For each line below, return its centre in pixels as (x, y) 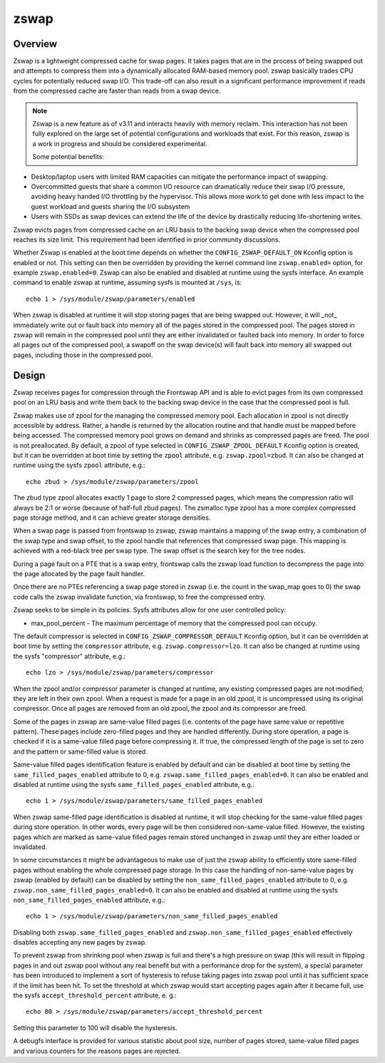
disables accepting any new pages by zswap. (80, 943)
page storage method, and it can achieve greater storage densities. (112, 518)
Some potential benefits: (68, 157)
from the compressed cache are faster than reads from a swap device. (117, 91)
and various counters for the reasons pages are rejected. (97, 1051)
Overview (35, 44)
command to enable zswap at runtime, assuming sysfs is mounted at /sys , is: (128, 282)
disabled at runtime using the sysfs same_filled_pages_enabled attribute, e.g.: (134, 785)
